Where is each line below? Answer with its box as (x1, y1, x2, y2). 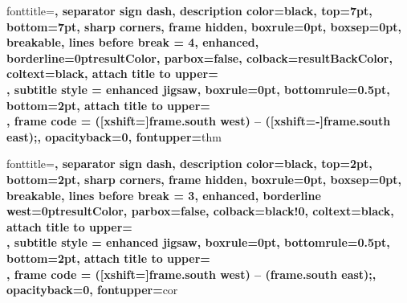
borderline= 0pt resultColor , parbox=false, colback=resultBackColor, (6, 49, 393, 66)
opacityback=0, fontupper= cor (6, 281, 178, 298)
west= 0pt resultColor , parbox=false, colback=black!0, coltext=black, (6, 203, 394, 219)
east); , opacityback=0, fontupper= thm (6, 128, 222, 145)
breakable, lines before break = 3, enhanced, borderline (6, 186, 321, 203)
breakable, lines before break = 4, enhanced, (6, 34, 259, 51)
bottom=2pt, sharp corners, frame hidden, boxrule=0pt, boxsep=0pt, (6, 170, 401, 187)
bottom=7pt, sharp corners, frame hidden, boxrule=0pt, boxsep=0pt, (6, 18, 401, 35)
